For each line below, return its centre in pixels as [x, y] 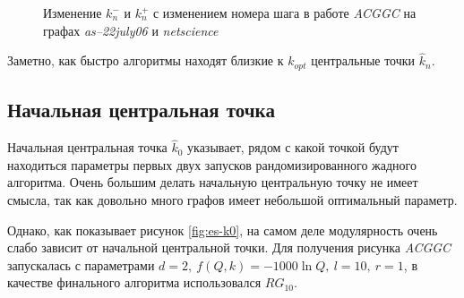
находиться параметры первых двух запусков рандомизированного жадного [212, 164]
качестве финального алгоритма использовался [134, 282]
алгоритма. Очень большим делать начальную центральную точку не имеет [213, 182]
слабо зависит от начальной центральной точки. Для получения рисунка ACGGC [229, 247]
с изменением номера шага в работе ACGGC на [284, 13]
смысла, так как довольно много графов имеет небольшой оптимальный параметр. [232, 200]
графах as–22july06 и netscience [131, 30]
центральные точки [363, 60]
